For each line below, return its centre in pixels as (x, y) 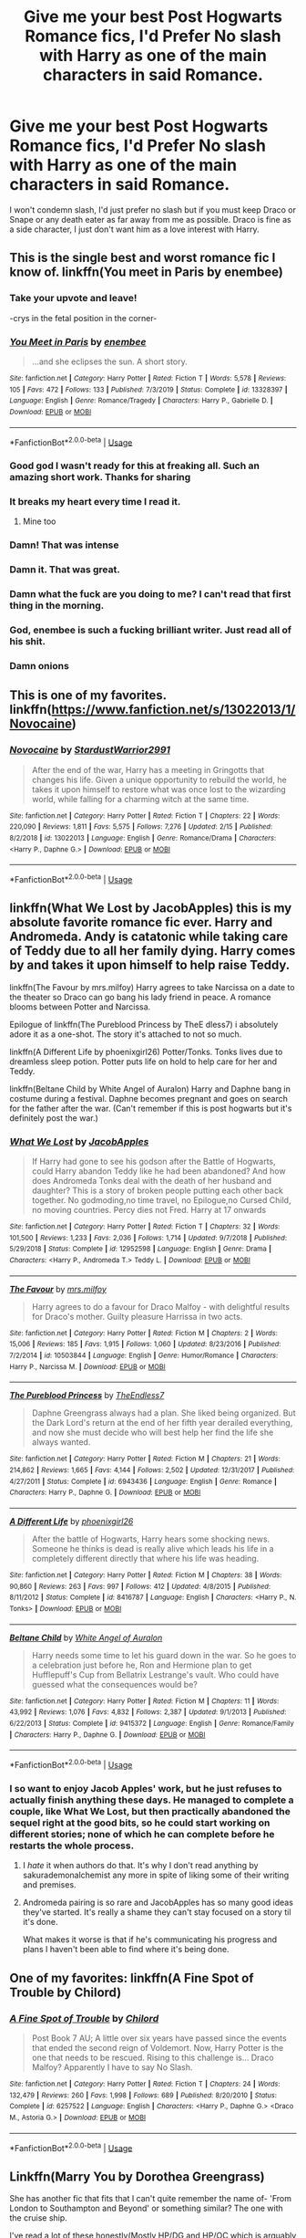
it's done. (40, 1922)
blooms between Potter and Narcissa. (80, 1007)
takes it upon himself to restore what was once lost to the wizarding (159, 789)
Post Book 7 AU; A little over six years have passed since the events (159, 2038)
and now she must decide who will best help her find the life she (153, 1433)
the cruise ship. (39, 2217)
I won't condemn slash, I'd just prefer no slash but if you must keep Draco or (153, 209)
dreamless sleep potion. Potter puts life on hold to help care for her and (143, 1061)
